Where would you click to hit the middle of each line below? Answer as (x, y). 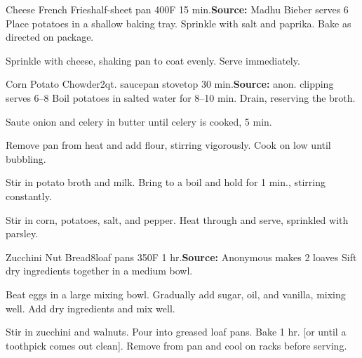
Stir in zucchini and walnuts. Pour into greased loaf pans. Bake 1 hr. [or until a (176, 332)
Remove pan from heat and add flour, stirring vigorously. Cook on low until (168, 145)
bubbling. (26, 158)
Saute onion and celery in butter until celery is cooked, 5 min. (139, 121)
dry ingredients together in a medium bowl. (99, 271)
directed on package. (50, 37)
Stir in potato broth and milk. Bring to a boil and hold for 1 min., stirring (166, 182)
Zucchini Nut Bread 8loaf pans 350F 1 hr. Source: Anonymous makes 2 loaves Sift (181, 257)
